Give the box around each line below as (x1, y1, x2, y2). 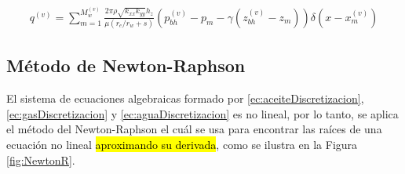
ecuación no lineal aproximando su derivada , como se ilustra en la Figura (6, 136, 358, 152)
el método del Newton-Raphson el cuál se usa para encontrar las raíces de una (6, 121, 382, 137)
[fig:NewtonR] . (6, 151, 75, 168)
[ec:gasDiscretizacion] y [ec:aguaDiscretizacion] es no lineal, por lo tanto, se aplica (6, 105, 399, 121)
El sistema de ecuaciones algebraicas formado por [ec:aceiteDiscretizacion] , (6, 90, 364, 107)
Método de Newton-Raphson (6, 53, 246, 78)
